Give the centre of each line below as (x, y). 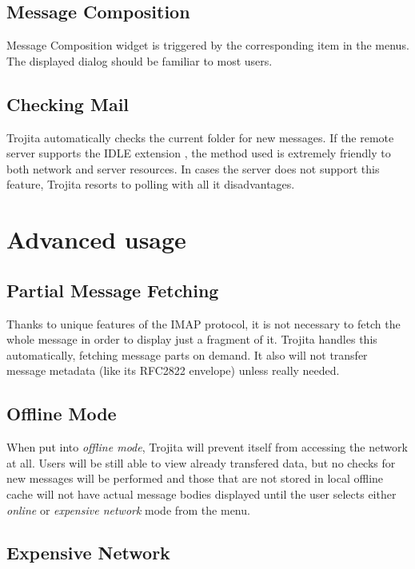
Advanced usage (96, 239)
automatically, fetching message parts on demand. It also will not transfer (187, 354)
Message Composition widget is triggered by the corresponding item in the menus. (208, 45)
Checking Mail (68, 103)
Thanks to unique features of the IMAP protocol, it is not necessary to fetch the (204, 323)
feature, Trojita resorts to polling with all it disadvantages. (151, 184)
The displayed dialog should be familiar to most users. (140, 60)
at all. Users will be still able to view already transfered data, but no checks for (201, 462)
